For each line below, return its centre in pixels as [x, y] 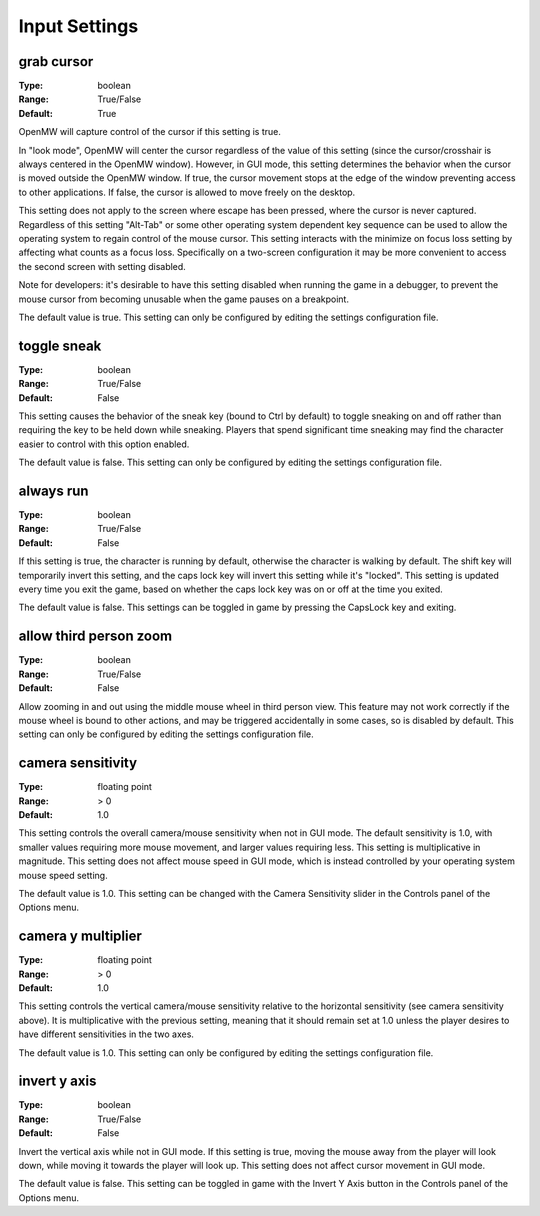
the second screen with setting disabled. [102, 266]
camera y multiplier [80, 936]
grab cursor [56, 61]
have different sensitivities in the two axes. [106, 1034]
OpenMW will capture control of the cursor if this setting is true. [150, 132]
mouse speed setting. [63, 875]
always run [53, 490]
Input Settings [78, 26]
